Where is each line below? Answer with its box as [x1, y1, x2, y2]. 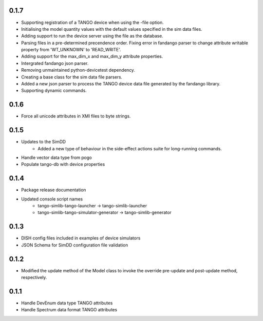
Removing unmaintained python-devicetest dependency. [21, 67, 135, 73]
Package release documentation [21, 187, 86, 193]
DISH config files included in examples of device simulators [21, 235, 141, 241]
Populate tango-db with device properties [21, 161, 105, 167]
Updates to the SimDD [21, 139, 66, 145]
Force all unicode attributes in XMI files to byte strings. [21, 113, 131, 119]
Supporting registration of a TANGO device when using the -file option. [21, 20, 164, 25]
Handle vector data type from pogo [21, 155, 92, 160]
